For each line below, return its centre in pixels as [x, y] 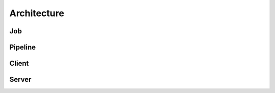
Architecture [37, 13]
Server [20, 80]
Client [19, 63]
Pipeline [23, 47]
